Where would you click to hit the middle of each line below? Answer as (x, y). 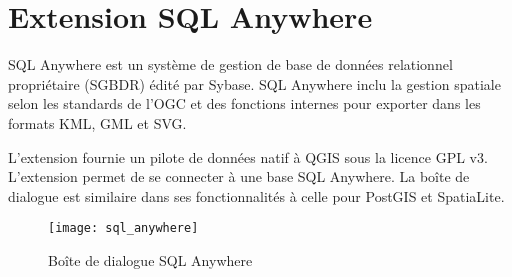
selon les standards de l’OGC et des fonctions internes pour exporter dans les (244, 103)
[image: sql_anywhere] (123, 228)
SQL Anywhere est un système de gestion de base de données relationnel (230, 64)
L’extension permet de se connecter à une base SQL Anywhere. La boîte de (239, 176)
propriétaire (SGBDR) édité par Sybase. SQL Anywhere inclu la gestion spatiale (254, 83)
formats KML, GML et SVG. (97, 122)
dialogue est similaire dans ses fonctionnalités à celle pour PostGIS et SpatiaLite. (256, 195)
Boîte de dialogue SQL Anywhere (150, 259)
